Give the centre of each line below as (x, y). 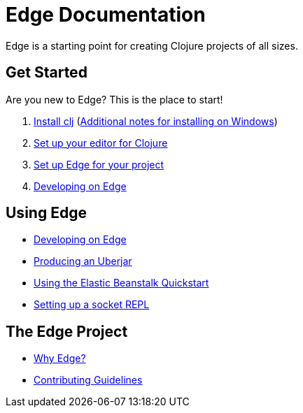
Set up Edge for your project (99, 164)
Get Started (47, 73)
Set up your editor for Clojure (101, 143)
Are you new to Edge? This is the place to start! (114, 99)
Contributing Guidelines (88, 380)
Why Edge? (60, 358)
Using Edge (46, 213)
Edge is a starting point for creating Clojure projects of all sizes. (152, 45)
